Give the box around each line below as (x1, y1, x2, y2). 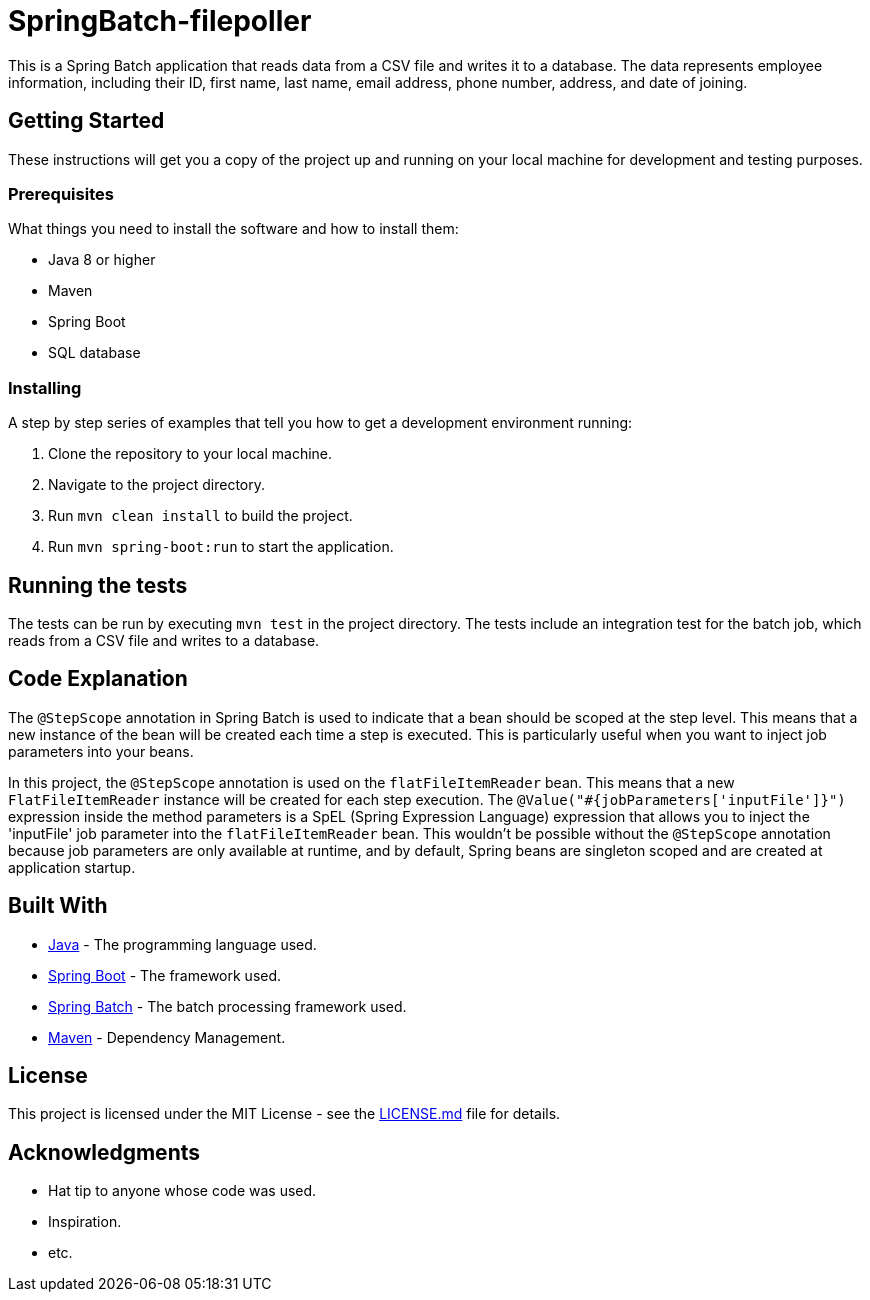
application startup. (8, 858, 136, 876)
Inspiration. (48, 1213, 122, 1231)
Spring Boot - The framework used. (48, 966, 282, 984)
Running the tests (8, 572, 188, 598)
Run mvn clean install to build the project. (48, 507, 353, 525)
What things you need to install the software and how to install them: (8, 220, 459, 238)
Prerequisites (8, 183, 114, 204)
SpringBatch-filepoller (8, 4, 312, 38)
